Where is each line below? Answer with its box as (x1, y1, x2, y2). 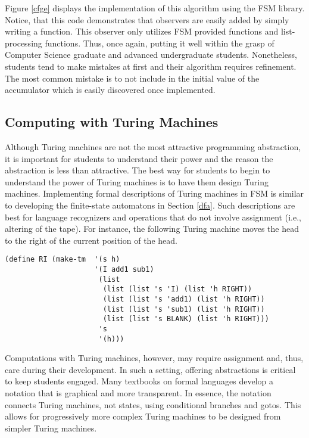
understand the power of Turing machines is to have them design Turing (5, 175, 269, 188)
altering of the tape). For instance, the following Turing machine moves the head (5, 222, 299, 235)
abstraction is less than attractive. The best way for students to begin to (5, 164, 270, 176)
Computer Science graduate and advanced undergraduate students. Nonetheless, (5, 48, 297, 61)
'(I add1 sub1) (94, 265, 154, 274)
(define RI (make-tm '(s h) (5, 255, 120, 264)
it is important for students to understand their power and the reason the (5, 152, 273, 164)
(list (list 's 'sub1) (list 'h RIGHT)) (102, 305, 265, 313)
